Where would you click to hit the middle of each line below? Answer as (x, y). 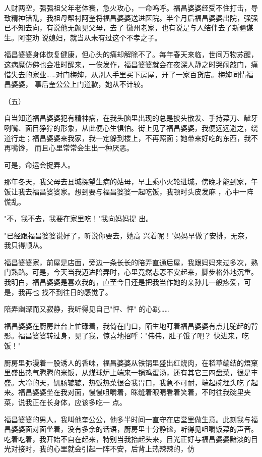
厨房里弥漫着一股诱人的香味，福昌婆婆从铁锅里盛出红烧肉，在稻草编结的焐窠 (131, 362)
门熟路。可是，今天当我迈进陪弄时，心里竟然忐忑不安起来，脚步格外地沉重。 (131, 272)
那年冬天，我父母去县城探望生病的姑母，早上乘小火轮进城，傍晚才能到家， (127, 182)
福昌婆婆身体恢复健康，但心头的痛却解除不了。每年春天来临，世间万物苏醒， (131, 54)
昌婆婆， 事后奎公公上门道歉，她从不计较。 (76, 84)
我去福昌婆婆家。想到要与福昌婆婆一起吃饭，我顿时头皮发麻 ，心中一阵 (136, 191)
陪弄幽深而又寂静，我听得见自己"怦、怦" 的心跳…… (87, 309)
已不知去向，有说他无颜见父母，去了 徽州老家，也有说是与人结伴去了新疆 (125, 28)
